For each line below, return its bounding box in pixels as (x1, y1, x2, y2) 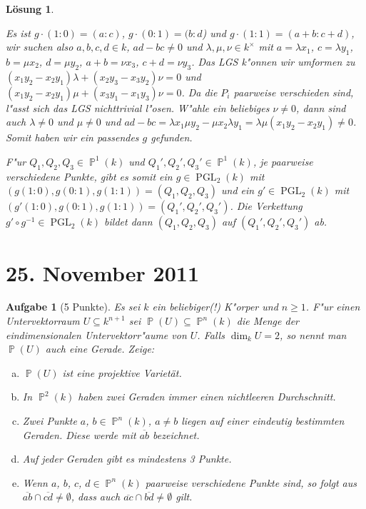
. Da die (181, 84, 218, 99)
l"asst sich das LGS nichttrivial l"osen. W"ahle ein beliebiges (6, 100, 270, 115)
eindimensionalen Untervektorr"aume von (6, 327, 187, 342)
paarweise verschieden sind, (233, 84, 354, 99)
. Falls (197, 327, 225, 342)
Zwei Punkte (22, 413, 77, 428)
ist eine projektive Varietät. (62, 365, 182, 380)
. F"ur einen (305, 299, 360, 314)
